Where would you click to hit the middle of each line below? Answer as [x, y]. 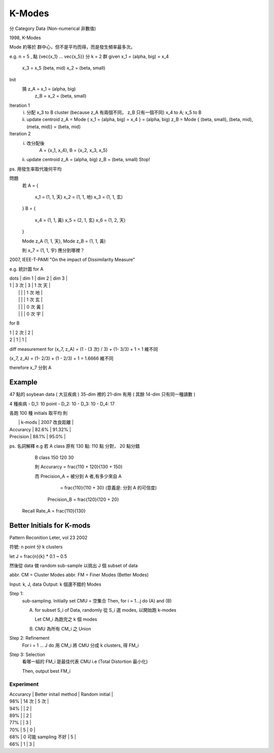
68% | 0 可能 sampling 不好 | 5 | [43, 737]
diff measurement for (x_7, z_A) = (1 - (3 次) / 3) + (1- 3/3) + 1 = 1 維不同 [84, 349]
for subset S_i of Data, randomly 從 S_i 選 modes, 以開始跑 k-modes [106, 610]
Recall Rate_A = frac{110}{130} [54, 510]
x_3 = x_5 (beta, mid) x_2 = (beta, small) [64, 68]
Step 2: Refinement [29, 638]
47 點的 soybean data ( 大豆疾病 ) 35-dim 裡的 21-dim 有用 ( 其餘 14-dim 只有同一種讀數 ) [102, 395]
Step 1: [16, 594]
